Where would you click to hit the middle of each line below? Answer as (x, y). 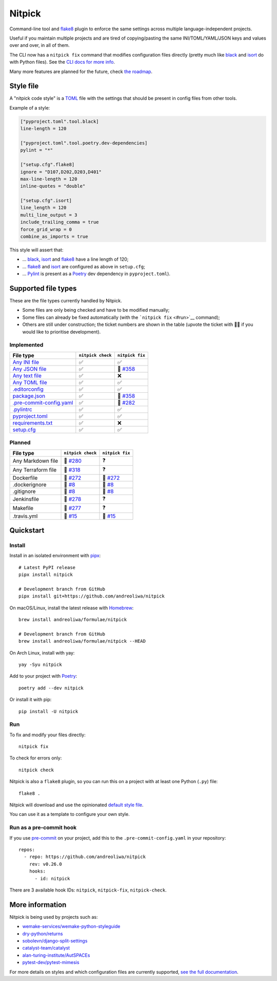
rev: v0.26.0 (45, 864)
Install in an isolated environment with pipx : (55, 556)
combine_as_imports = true (54, 237)
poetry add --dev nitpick (51, 688)
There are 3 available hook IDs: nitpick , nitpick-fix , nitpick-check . (88, 890)
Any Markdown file (35, 461)
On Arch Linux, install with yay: (42, 652)
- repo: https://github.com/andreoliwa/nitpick (85, 857)
